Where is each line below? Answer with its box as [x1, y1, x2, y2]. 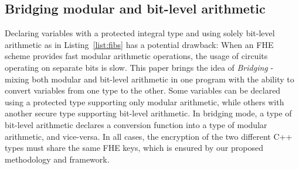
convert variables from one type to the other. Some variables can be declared [5, 84, 281, 96]
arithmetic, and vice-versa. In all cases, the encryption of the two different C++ [5, 130, 293, 142]
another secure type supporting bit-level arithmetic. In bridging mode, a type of [5, 107, 292, 119]
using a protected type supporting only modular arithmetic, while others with [5, 95, 284, 108]
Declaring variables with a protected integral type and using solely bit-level [5, 27, 275, 39]
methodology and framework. [5, 153, 110, 165]
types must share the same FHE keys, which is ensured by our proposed [5, 142, 263, 154]
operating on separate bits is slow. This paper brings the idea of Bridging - [5, 61, 274, 73]
